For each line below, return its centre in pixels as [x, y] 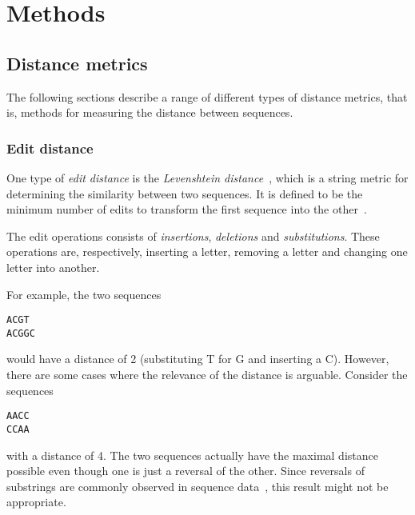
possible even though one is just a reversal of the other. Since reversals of [186, 471]
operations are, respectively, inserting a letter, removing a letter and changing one [207, 252]
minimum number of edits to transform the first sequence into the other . [187, 209]
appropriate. [36, 502]
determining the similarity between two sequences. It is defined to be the [185, 193]
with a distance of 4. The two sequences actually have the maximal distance [192, 455]
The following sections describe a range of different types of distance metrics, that [207, 96]
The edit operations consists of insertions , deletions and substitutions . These [193, 236]
